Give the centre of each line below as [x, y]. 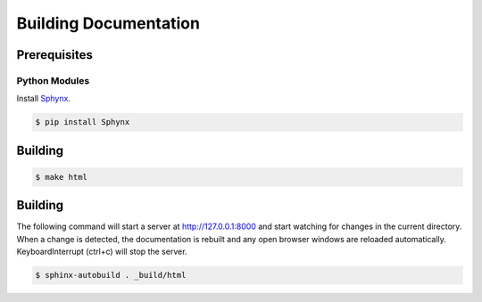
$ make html [62, 177]
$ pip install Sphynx [83, 122]
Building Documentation [108, 23]
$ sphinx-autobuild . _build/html [111, 275]
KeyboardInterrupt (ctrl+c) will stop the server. [102, 252]
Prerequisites [54, 55]
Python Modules [53, 80]
